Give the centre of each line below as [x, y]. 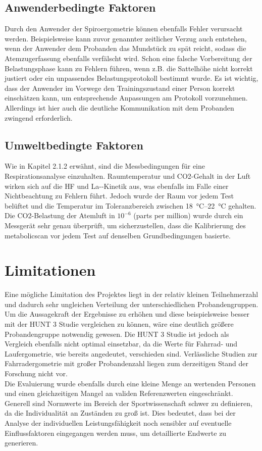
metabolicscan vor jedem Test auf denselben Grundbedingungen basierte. [118, 235]
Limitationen [50, 270]
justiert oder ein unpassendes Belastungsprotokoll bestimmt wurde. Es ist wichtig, [132, 78]
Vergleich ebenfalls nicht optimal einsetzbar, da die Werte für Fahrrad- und [121, 344]
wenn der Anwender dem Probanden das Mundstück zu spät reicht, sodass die [125, 48]
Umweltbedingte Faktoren [74, 145]
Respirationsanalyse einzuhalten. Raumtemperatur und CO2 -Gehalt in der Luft [128, 176]
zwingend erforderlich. [39, 117]
